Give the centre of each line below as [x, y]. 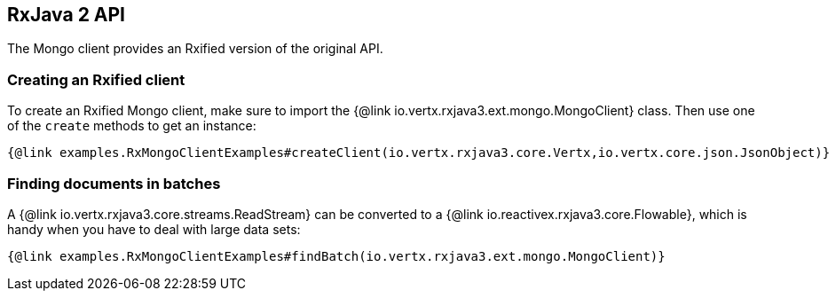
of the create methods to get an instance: [132, 126]
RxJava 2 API [67, 15]
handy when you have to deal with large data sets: [154, 229]
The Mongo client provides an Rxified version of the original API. [195, 49]
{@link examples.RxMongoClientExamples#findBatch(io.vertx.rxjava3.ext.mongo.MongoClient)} [336, 256]
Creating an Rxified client [96, 79]
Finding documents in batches [114, 183]
